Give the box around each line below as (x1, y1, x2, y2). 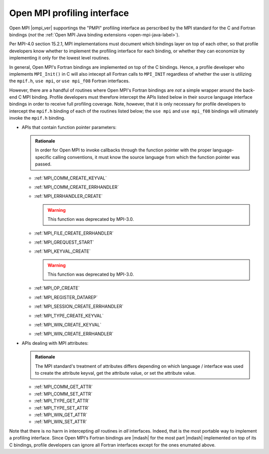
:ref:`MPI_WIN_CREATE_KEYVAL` (34, 322, 102, 328)
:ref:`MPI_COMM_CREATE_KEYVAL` (34, 175, 107, 181)
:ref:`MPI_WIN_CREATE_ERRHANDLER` (34, 331, 114, 337)
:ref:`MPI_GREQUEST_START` (34, 239, 95, 245)
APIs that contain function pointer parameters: (21, 124, 117, 130)
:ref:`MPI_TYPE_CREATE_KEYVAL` (34, 312, 104, 318)
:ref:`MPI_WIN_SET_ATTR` (34, 419, 87, 425)
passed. (35, 161, 52, 167)
